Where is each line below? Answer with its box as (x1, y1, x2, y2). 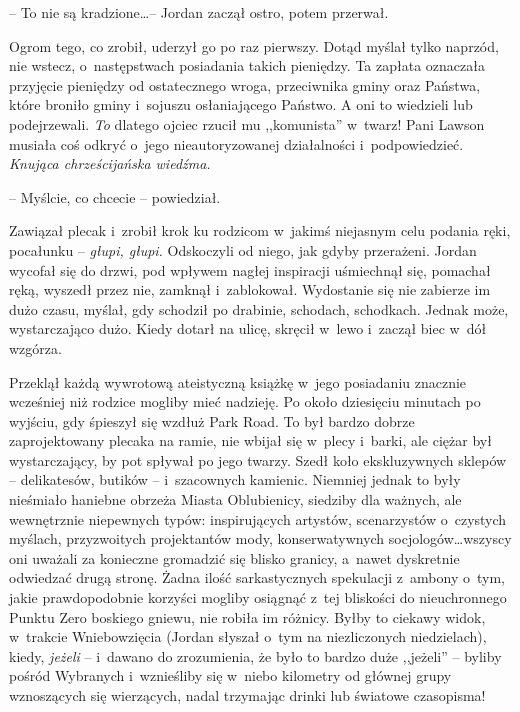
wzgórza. (9, 337, 62, 358)
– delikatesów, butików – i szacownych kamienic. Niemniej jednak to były (9, 469, 461, 490)
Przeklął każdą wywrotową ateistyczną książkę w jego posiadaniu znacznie (9, 371, 467, 392)
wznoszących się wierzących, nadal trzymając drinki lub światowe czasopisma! (9, 685, 486, 705)
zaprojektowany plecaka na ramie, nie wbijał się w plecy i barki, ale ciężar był (9, 430, 492, 451)
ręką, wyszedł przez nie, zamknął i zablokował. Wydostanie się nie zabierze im (9, 279, 491, 300)
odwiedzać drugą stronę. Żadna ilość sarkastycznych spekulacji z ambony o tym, (9, 567, 505, 588)
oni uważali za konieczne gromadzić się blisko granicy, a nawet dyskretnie (9, 547, 460, 568)
